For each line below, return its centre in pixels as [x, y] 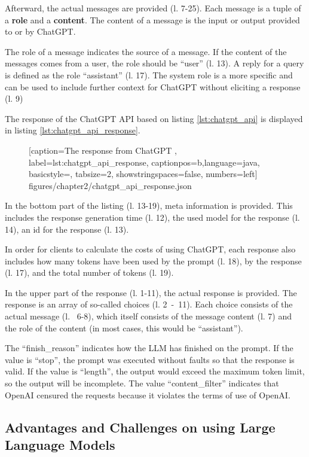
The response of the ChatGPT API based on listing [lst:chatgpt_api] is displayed [154, 118]
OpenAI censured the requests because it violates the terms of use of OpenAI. [148, 394]
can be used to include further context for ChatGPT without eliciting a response [153, 86]
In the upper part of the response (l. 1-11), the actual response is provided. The [151, 292]
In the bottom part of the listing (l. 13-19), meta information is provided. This [149, 205]
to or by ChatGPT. [40, 31]
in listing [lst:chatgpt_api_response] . [73, 130]
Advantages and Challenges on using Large [140, 427]
